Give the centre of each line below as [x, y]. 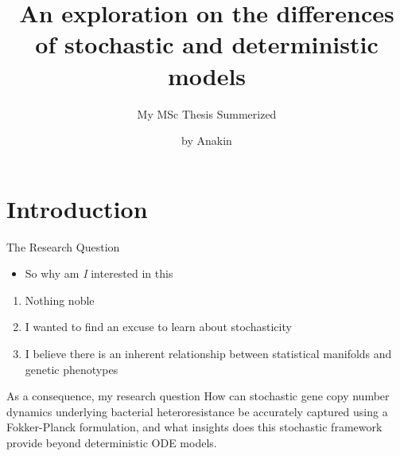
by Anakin [207, 140]
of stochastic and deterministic [207, 44]
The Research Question [63, 246]
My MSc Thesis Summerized [207, 113]
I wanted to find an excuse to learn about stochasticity [158, 327]
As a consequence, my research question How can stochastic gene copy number [198, 396]
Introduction [77, 208]
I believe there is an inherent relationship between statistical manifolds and [208, 353]
